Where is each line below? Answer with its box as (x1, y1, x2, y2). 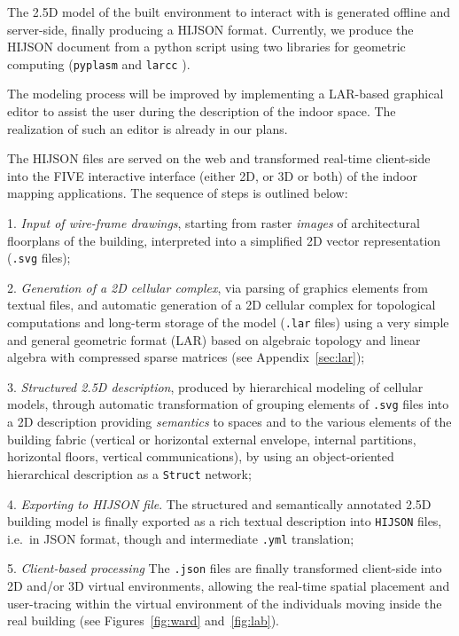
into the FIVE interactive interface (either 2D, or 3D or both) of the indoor (7, 166, 418, 185)
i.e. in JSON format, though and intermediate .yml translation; (7, 529, 354, 547)
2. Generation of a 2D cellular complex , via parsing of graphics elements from (7, 278, 429, 296)
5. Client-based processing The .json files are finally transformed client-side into (7, 559, 442, 577)
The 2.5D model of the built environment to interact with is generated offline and (7, 3, 451, 20)
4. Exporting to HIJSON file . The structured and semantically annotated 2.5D (7, 494, 432, 513)
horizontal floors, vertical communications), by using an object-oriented (7, 447, 394, 466)
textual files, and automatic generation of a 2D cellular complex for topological (7, 295, 436, 314)
